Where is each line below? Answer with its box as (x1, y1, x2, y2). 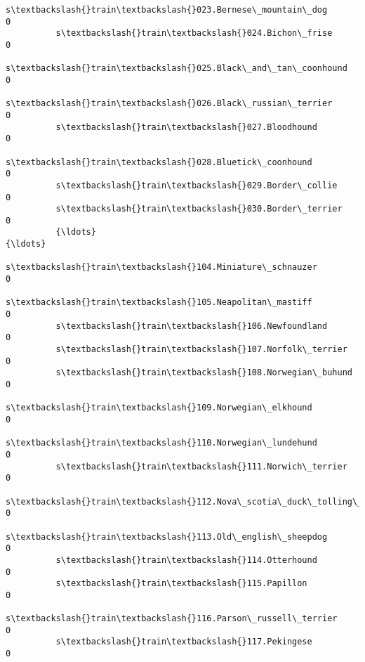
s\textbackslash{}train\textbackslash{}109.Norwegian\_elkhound (6, 403, 312, 413)
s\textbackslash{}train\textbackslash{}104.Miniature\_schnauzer (6, 262, 317, 273)
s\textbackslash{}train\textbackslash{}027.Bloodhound (55, 122, 317, 132)
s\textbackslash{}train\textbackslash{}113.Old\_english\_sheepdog (6, 531, 328, 542)
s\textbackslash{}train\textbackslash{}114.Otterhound (55, 554, 317, 565)
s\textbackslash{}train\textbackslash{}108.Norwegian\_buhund (55, 368, 352, 378)
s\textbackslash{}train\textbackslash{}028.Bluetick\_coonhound (6, 157, 312, 167)
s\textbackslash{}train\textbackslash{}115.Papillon (55, 578, 307, 589)
